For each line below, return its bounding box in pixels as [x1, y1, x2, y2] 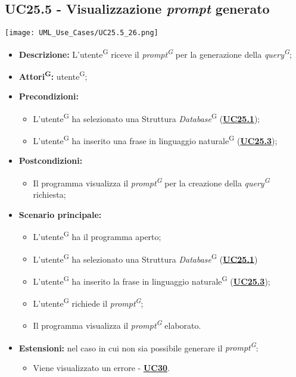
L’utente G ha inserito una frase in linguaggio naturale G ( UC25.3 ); [33, 133, 278, 147]
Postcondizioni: [18, 154, 83, 167]
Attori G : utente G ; [18, 68, 88, 82]
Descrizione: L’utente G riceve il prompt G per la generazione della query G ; [18, 46, 292, 60]
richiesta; [33, 188, 66, 201]
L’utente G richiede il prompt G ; [33, 295, 144, 309]
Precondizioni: [18, 90, 79, 102]
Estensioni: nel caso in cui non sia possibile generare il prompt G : [18, 339, 258, 354]
